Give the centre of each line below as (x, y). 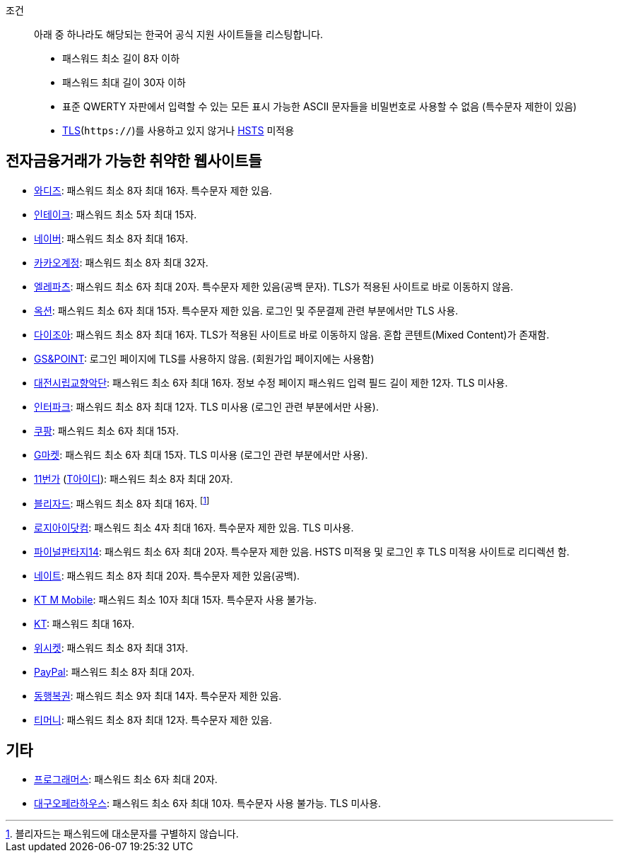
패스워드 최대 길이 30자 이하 (124, 82)
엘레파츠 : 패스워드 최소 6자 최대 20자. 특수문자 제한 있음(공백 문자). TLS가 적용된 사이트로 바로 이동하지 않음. (274, 286)
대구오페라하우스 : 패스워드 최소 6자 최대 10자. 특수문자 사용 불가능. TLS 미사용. (208, 804)
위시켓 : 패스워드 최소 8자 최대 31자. (111, 647)
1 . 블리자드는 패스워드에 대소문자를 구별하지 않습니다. (122, 834)
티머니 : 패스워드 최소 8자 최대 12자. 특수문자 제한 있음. (153, 719)
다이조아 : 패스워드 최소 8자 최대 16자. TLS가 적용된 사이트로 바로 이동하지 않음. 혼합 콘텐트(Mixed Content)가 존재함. (292, 334)
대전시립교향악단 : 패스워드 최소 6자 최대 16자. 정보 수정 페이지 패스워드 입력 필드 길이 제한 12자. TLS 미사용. (271, 382)
